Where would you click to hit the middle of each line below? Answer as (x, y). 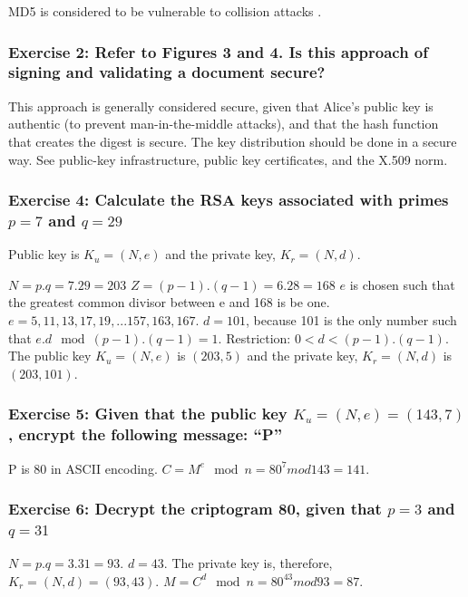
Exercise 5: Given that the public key (148, 414)
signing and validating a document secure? (167, 72)
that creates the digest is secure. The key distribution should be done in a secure (233, 141)
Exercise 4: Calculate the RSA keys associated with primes (229, 200)
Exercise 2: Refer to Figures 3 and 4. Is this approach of (219, 51)
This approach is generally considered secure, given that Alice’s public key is (221, 106)
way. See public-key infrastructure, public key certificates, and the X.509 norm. (228, 159)
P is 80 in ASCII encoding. (83, 468)
